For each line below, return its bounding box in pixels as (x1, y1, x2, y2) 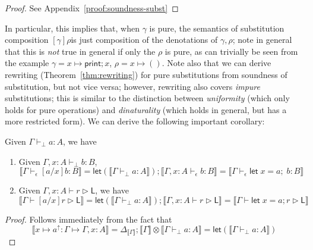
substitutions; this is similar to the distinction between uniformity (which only (5, 92, 290, 104)
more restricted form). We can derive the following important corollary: (5, 115, 265, 127)
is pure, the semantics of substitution (149, 21, 284, 34)
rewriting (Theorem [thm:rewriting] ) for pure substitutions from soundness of (5, 68, 287, 80)
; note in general (232, 33, 292, 46)
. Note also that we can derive (162, 57, 271, 69)
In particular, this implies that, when (5, 21, 140, 34)
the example (5, 57, 49, 69)
